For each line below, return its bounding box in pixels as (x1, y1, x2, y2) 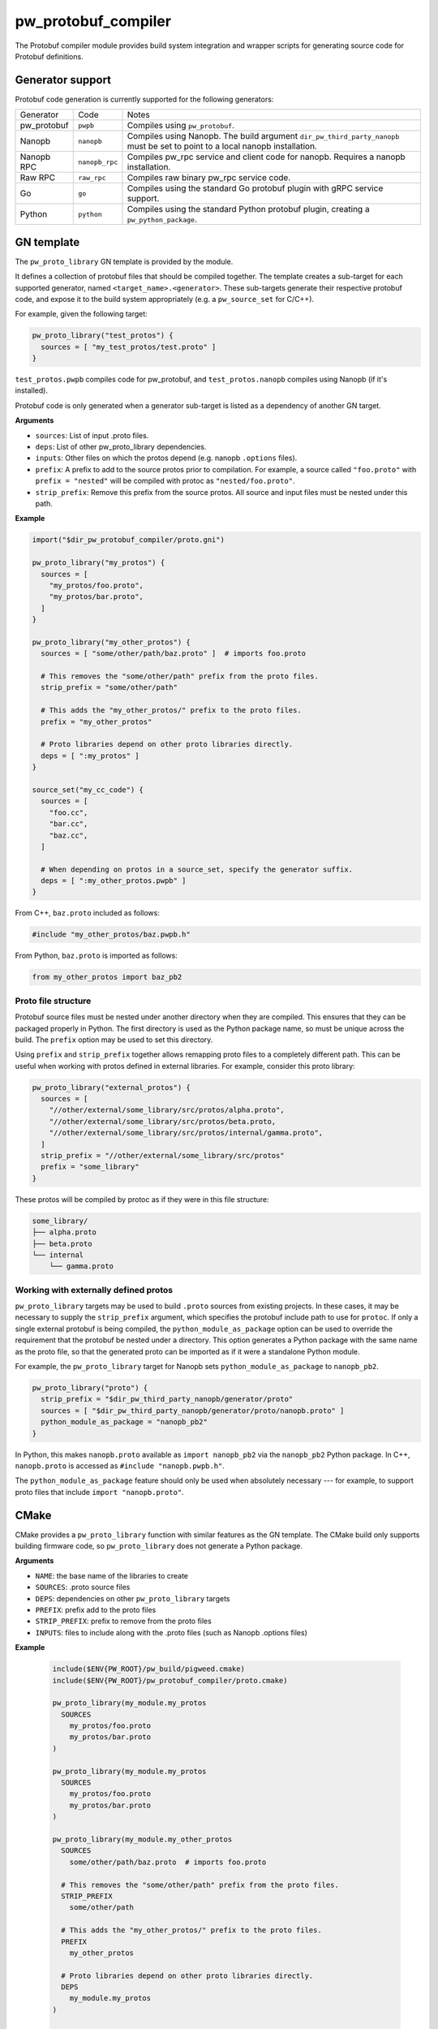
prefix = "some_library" (41, 1162, 140, 1172)
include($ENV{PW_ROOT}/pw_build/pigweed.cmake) (52, 1665, 245, 1674)
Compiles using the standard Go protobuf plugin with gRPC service (127, 183, 384, 194)
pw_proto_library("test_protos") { (32, 331, 174, 340)
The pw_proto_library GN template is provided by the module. (15, 256, 234, 266)
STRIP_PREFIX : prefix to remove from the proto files (35, 1616, 213, 1626)
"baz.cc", (49, 830, 88, 840)
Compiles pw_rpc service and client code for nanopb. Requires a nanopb (127, 151, 406, 162)
